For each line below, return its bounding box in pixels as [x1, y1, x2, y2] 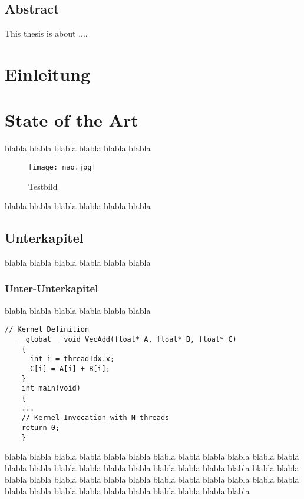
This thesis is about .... [5, 27, 88, 39]
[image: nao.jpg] [28, 163, 96, 171]
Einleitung [5, 61, 91, 85]
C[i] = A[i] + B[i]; [29, 364, 110, 373]
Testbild [28, 180, 58, 192]
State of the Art [5, 108, 138, 132]
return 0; [21, 423, 60, 432]
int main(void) [21, 384, 81, 393]
